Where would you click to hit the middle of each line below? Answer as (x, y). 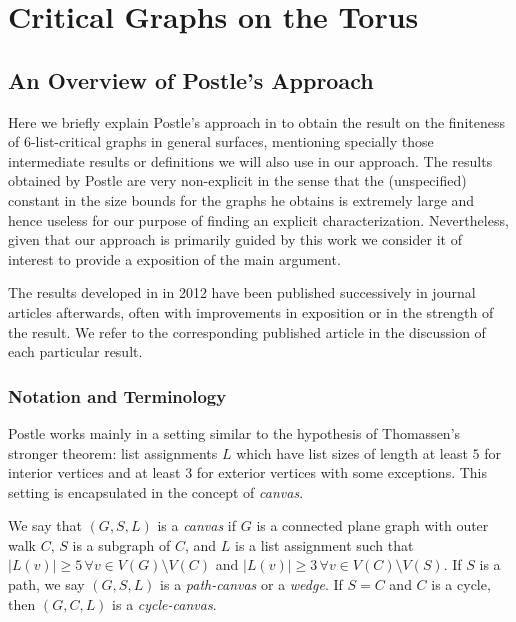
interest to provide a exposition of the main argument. (174, 258)
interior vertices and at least (94, 472)
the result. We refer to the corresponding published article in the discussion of (247, 331)
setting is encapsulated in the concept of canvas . (156, 491)
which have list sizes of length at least (352, 452)
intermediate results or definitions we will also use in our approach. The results (250, 160)
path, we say (46, 584)
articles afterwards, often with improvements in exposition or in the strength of (251, 311)
